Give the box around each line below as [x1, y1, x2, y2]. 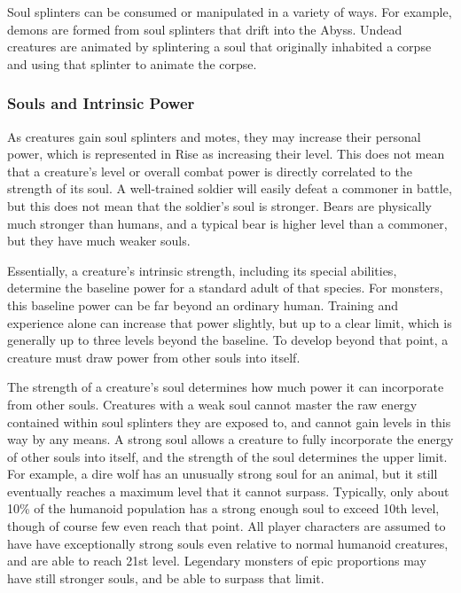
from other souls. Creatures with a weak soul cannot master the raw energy [7, 394, 418, 413]
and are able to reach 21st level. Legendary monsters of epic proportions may [7, 551, 426, 570]
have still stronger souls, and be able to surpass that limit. [7, 568, 324, 587]
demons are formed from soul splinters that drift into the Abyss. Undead [7, 20, 402, 38]
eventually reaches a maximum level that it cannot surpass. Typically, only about [7, 481, 449, 500]
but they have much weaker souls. [7, 231, 191, 250]
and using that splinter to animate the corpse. [7, 54, 257, 73]
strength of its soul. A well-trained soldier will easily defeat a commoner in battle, [7, 179, 452, 198]
